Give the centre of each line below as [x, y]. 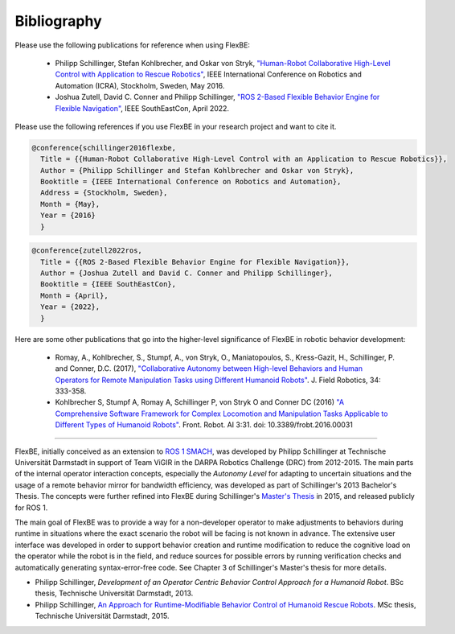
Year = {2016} [68, 216]
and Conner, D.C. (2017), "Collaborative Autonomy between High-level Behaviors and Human [209, 368]
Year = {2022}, [70, 307]
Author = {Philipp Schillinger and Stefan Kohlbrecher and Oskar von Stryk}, [197, 170]
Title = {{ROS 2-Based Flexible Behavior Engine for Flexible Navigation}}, [195, 262]
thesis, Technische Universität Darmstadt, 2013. [114, 593]
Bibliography [58, 21]
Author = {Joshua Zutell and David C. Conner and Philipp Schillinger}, [187, 273]
